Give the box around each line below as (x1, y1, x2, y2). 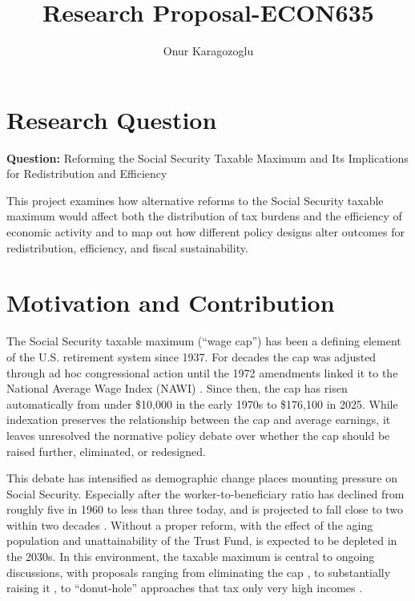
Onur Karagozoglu (163, 42, 254, 59)
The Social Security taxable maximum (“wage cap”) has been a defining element (6, 333, 401, 349)
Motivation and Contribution (6, 286, 335, 319)
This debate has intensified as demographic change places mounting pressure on (6, 470, 397, 486)
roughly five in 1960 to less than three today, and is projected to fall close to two (6, 501, 404, 518)
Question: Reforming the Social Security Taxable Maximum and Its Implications (6, 149, 409, 166)
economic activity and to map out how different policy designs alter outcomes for (6, 224, 405, 240)
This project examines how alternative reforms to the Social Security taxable (6, 192, 384, 208)
